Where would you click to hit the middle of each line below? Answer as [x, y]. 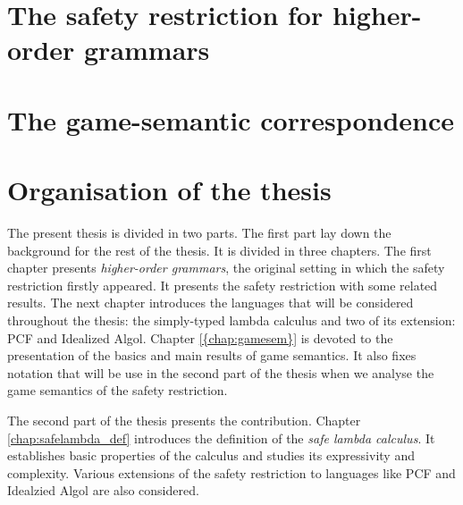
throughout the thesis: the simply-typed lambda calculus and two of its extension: [231, 320]
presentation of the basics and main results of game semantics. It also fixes [212, 355]
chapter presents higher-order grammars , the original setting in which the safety [226, 268]
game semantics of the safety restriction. [118, 390]
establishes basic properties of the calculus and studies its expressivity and [211, 455]
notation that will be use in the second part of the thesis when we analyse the [221, 372]
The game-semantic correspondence [231, 119]
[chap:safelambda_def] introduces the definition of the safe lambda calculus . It [221, 438]
